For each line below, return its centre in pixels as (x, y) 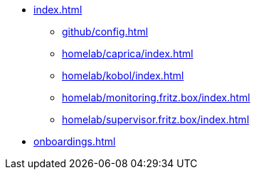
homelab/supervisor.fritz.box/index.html (156, 119)
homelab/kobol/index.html (123, 75)
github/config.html (105, 32)
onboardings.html (75, 141)
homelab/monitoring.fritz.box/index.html (156, 97)
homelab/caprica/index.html (128, 53)
